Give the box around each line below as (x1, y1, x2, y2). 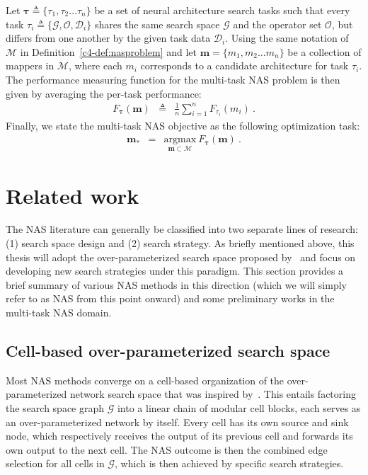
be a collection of (287, 44, 362, 59)
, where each (68, 58, 122, 73)
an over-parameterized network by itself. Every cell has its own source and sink (6, 414, 349, 429)
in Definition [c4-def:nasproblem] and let (20, 44, 197, 59)
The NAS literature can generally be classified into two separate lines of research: (6, 222, 358, 236)
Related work (6, 181, 139, 210)
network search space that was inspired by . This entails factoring (70, 387, 356, 401)
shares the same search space (94, 16, 220, 31)
